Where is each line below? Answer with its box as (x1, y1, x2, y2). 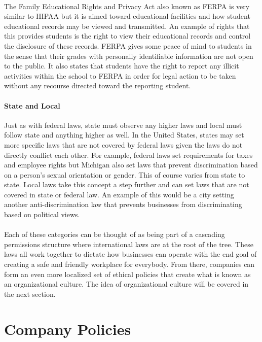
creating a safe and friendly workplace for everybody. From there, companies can (4, 259, 255, 269)
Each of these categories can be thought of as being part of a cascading (4, 229, 225, 240)
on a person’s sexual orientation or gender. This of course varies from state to (4, 169, 245, 180)
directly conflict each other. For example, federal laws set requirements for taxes (4, 149, 253, 160)
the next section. (4, 288, 56, 299)
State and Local (4, 100, 60, 111)
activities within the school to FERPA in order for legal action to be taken (4, 70, 236, 81)
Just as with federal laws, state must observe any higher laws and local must (4, 119, 242, 130)
